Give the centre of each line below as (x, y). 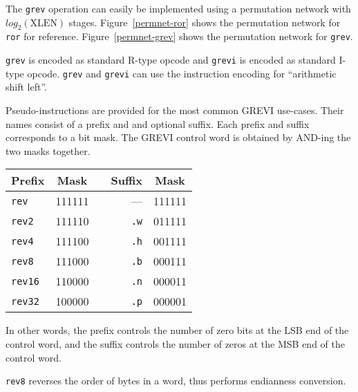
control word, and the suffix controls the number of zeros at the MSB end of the (175, 343)
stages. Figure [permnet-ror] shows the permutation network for (205, 22)
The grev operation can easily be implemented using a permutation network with (178, 8)
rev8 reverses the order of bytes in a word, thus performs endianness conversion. (176, 381)
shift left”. (26, 87)
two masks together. (48, 150)
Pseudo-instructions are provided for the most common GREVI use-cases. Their (175, 110)
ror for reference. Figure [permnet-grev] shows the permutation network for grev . (179, 36)
